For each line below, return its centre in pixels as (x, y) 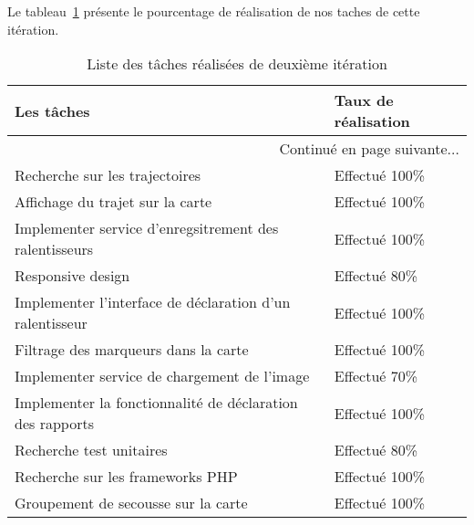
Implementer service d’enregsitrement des (147, 228)
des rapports (54, 424)
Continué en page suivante (363, 149)
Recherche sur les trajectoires (108, 175)
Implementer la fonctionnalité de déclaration (156, 403)
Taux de (364, 100)
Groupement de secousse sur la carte (131, 503)
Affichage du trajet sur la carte (113, 202)
